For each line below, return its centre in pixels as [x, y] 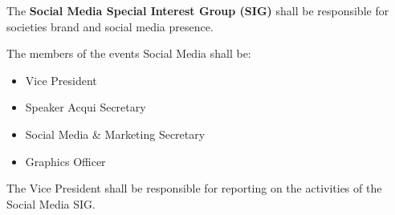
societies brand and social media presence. [110, 26]
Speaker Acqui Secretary [86, 107]
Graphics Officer [65, 161]
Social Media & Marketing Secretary [115, 134]
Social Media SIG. [51, 203]
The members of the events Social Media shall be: [129, 53]
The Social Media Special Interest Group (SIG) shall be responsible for [198, 10]
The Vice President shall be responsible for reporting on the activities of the [194, 188]
